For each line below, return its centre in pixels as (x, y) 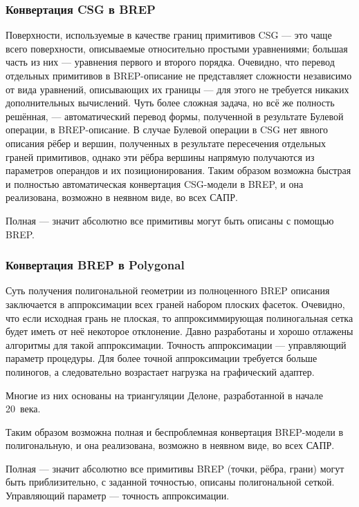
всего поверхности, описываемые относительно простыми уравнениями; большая (177, 48)
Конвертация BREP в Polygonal (95, 265)
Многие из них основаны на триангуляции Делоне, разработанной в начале (164, 395)
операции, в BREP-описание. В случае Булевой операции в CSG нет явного (167, 130)
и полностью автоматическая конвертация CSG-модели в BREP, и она (155, 183)
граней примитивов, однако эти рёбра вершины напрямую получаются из (160, 156)
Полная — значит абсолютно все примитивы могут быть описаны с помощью (170, 220)
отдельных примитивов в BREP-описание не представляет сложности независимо (179, 75)
